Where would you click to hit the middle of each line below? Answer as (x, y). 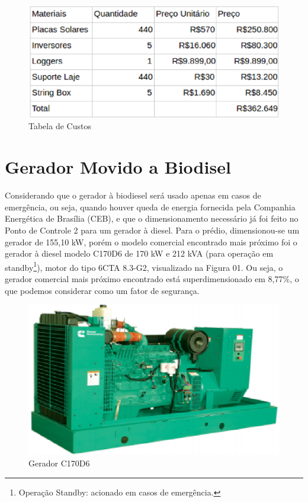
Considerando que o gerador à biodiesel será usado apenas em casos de (133, 195)
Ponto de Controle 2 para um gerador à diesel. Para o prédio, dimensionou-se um (152, 230)
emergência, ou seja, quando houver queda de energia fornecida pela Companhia (150, 207)
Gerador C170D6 (59, 463)
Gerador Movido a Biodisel (118, 167)
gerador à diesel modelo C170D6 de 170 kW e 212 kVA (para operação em (139, 253)
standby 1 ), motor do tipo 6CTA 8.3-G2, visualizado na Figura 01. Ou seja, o (144, 266)
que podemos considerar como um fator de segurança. (102, 290)
